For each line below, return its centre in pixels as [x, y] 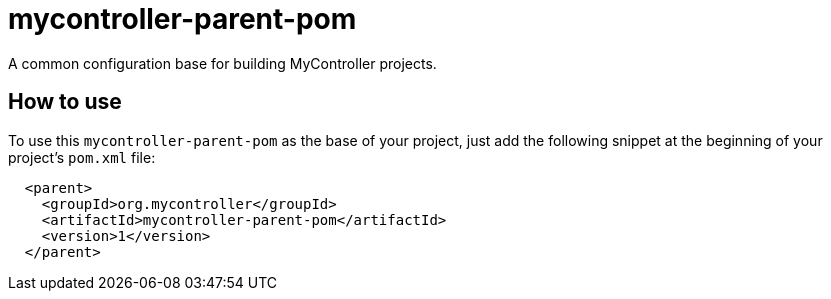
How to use [65, 102]
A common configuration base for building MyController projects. [222, 63]
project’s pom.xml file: [82, 157]
